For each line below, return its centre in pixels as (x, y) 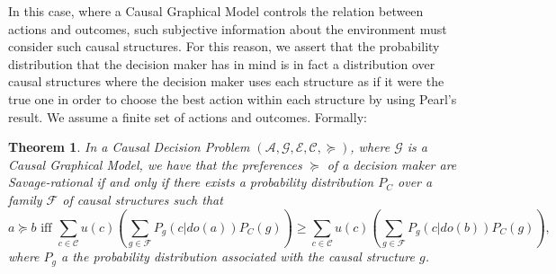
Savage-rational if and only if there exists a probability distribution (191, 182)
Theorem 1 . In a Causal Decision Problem (129, 147)
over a (415, 182)
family (25, 199)
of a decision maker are (392, 164)
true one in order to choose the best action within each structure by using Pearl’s (233, 98)
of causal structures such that (143, 199)
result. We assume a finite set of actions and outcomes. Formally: (188, 116)
